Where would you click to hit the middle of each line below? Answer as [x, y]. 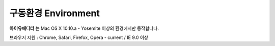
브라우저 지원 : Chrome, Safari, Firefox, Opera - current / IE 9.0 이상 [79, 37]
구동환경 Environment [55, 13]
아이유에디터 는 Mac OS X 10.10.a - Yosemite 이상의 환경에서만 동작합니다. [84, 28]
